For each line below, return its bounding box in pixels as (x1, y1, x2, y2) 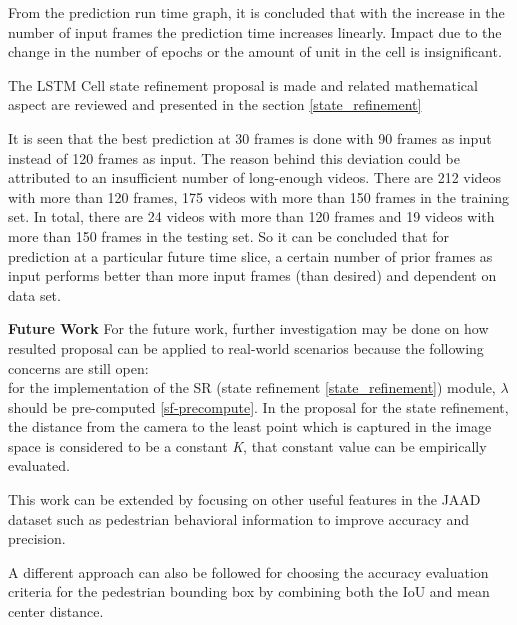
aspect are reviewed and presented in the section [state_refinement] (8, 94, 422, 115)
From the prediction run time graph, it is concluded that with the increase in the (8, 2, 505, 22)
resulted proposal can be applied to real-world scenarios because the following (8, 337, 484, 358)
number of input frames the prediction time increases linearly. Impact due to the (8, 21, 502, 42)
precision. (8, 528, 66, 549)
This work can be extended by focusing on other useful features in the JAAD (8, 489, 481, 510)
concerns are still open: (8, 357, 149, 378)
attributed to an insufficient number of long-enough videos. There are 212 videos (8, 167, 502, 188)
